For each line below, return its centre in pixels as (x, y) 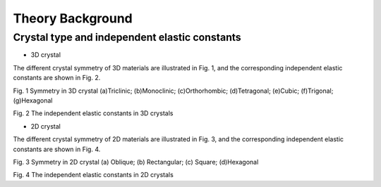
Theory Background (73, 18)
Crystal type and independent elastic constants (127, 37)
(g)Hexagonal (33, 100)
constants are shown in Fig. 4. (57, 149)
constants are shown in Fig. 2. (57, 78)
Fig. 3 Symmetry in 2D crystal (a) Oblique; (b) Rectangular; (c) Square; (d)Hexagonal (136, 162)
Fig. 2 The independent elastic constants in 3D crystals (93, 113)
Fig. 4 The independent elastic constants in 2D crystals (93, 175)
